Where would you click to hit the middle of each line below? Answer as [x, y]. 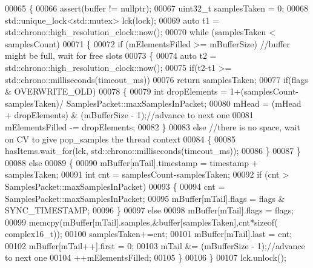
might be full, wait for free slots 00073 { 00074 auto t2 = [111, 55]
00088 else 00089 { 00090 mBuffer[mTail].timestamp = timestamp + [132, 162]
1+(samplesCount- [264, 91]
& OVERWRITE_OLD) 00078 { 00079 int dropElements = [116, 91]
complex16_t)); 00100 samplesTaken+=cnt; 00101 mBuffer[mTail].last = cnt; [149, 234]
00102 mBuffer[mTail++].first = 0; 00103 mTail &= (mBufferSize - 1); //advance [155, 245]
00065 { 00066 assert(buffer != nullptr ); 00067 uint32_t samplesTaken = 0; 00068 [156, 8]
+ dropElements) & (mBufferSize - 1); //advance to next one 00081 [129, 115]
